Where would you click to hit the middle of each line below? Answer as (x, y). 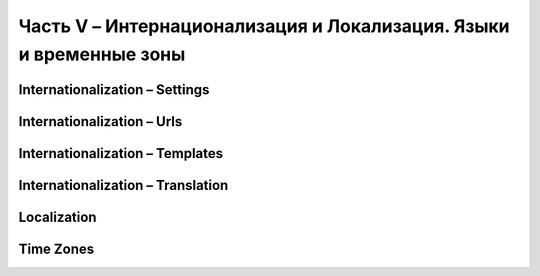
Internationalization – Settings (114, 89)
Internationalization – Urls (100, 121)
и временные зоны (102, 54)
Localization (57, 216)
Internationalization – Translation (123, 185)
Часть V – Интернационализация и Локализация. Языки (264, 26)
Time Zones (56, 248)
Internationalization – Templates (121, 153)
